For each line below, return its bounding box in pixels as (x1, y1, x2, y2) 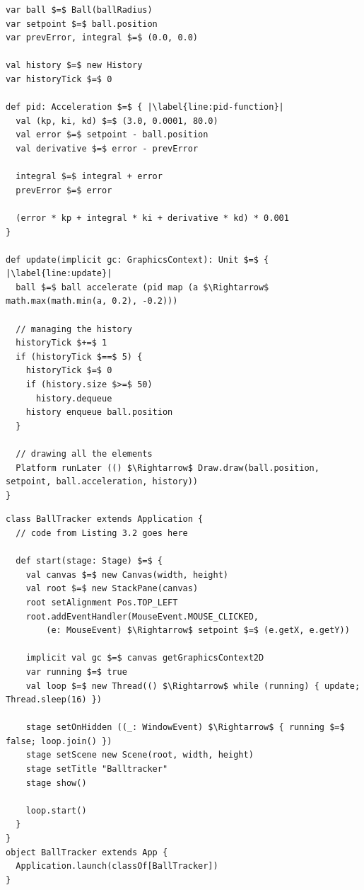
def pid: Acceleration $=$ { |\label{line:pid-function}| (6, 102, 284, 113)
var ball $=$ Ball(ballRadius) (6, 5, 153, 15)
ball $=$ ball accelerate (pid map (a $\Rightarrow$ (16, 282, 269, 292)
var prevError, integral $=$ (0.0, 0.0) (6, 33, 199, 43)
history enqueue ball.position (25, 407, 173, 418)
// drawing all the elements (16, 449, 153, 459)
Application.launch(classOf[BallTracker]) (16, 861, 218, 872)
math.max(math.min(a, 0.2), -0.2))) (6, 296, 178, 307)
